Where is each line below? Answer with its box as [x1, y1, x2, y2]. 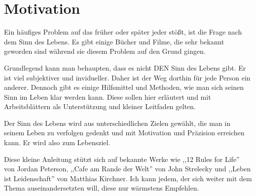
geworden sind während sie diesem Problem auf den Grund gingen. [4, 46, 206, 56]
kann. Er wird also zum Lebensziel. [4, 137, 110, 148]
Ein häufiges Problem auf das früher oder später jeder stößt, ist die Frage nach [4, 27, 242, 37]
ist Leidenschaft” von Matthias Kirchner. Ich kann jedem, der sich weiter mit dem [4, 173, 252, 183]
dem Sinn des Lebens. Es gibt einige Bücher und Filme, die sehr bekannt [4, 36, 224, 46]
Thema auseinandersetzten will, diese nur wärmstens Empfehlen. [4, 183, 199, 193]
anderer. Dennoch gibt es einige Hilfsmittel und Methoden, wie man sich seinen [4, 82, 244, 92]
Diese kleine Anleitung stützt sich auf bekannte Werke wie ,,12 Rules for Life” [4, 154, 240, 164]
